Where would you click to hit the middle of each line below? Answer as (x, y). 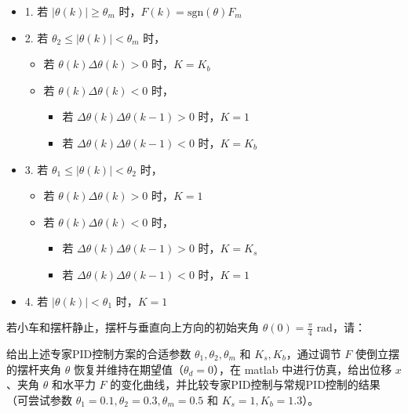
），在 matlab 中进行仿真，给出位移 (303, 369)
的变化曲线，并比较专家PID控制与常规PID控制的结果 (245, 384)
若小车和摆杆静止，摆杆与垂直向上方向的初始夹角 (133, 327)
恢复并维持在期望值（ (128, 369)
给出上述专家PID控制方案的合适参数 (99, 353)
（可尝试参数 (39, 399)
